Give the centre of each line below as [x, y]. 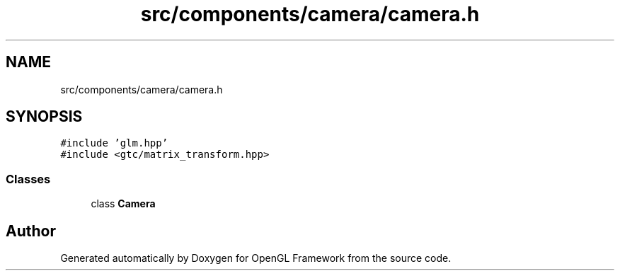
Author [31, 231]
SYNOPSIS [44, 117]
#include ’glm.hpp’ [114, 143]
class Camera [123, 204]
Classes [28, 179]
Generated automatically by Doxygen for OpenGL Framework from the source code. [256, 258]
